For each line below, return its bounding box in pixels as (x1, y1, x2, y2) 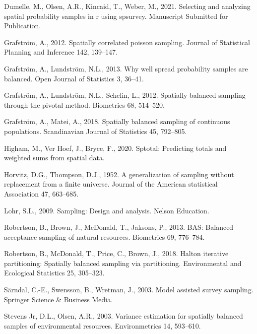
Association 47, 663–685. (4, 188, 79, 199)
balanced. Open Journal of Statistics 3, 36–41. (4, 73, 144, 83)
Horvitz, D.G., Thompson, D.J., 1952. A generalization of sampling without (4, 169, 234, 179)
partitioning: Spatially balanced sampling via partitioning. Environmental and (4, 258, 242, 268)
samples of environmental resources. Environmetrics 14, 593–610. (4, 320, 201, 331)
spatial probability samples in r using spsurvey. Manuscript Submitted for (4, 10, 228, 21)
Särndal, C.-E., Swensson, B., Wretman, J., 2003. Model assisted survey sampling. (4, 284, 254, 295)
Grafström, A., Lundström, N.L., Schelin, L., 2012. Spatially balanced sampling (4, 90, 246, 100)
